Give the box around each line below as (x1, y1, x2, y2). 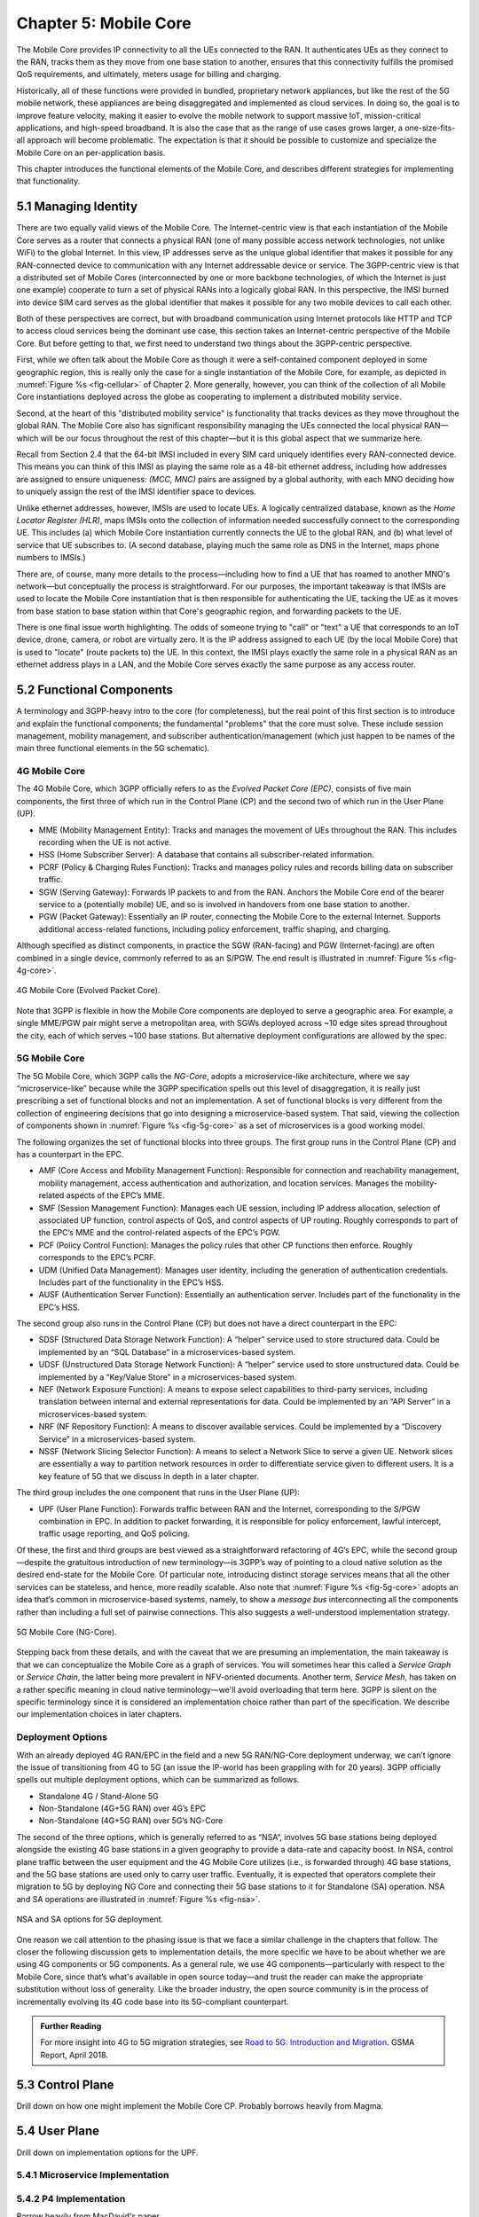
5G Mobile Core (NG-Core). (16, 1627, 117, 1638)
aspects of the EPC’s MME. (66, 1190, 166, 1201)
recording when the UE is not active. (38, 837, 172, 848)
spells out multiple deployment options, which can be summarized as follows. (16, 1774, 300, 1785)
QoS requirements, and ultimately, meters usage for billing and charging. (16, 69, 281, 80)
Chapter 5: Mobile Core (16, 13, 192, 33)
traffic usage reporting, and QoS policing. (38, 1528, 191, 1539)
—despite (16, 1557, 52, 1568)
